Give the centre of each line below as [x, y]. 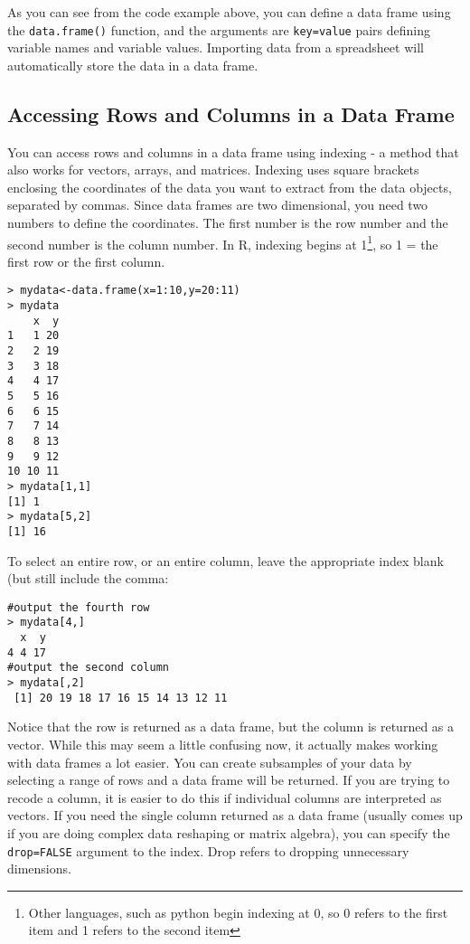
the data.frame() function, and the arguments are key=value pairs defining [219, 29]
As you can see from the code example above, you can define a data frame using [229, 12]
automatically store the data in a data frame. [133, 65]
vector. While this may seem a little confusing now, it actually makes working [223, 744]
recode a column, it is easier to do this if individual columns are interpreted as [225, 797]
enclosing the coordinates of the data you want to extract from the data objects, [230, 187]
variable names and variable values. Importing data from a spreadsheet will [216, 47]
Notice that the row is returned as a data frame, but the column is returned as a [231, 727]
